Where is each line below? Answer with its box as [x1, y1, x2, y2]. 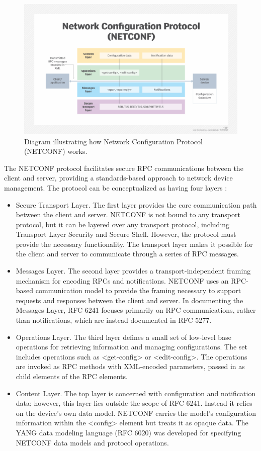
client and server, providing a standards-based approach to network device [4, 172, 233, 183]
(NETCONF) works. [24, 146, 88, 156]
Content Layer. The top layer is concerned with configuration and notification [16, 388, 256, 398]
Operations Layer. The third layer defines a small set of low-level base [16, 331, 231, 342]
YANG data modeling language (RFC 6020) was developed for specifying [16, 427, 241, 437]
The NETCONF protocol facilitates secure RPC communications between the [4, 162, 243, 173]
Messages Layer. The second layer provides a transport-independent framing [16, 265, 251, 276]
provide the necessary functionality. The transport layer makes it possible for [16, 238, 253, 249]
